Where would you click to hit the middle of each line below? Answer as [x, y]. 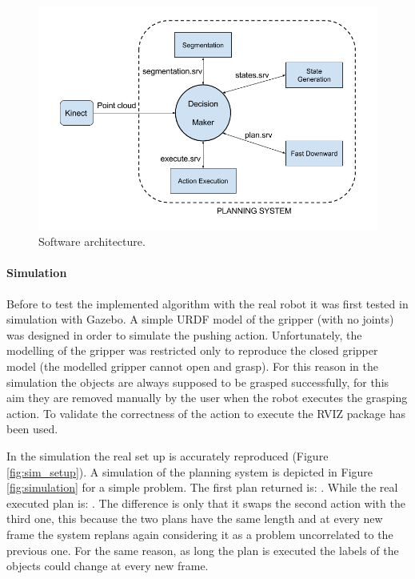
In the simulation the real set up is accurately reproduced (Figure [168, 456]
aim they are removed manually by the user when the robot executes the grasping [207, 398]
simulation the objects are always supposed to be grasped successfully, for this [198, 382]
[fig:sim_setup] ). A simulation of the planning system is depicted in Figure [190, 471]
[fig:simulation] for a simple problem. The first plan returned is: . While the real [202, 487]
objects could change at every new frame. [108, 566]
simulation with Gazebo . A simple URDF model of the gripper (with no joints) [200, 319]
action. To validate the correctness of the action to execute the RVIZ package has [206, 413]
